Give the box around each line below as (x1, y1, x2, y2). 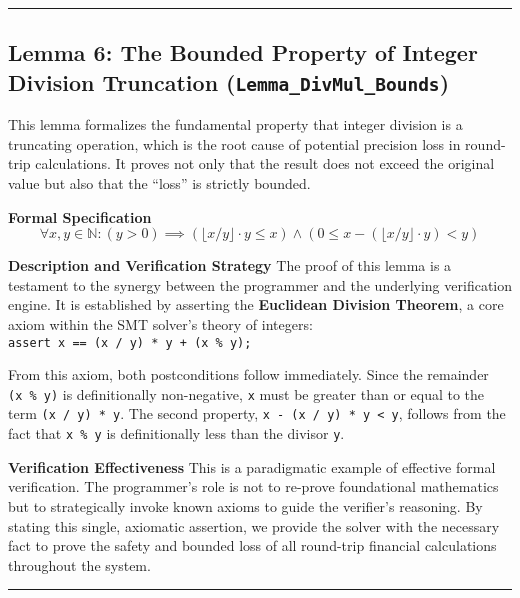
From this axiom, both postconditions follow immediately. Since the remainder (8, 364, 489, 385)
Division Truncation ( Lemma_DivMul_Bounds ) (8, 66, 450, 97)
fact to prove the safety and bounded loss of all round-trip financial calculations (8, 535, 497, 556)
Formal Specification (8, 206, 152, 227)
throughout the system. (8, 554, 151, 575)
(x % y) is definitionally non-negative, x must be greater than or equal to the (8, 383, 485, 404)
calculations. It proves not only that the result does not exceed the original (35, 153, 495, 174)
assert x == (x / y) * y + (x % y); (8, 335, 252, 350)
